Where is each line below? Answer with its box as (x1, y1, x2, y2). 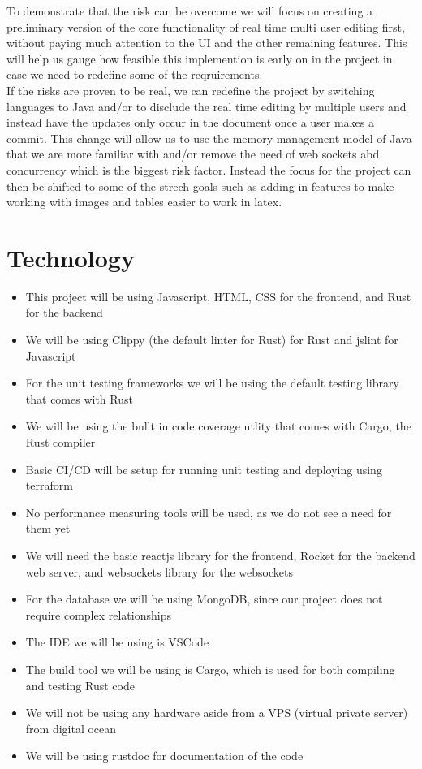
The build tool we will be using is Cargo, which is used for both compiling (25, 660, 395, 677)
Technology (6, 240, 135, 274)
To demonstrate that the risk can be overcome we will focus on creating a (6, 2, 373, 19)
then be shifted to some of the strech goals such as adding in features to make (6, 177, 394, 194)
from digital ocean (25, 719, 117, 737)
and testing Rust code (25, 676, 135, 693)
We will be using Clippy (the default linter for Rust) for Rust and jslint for (25, 331, 398, 348)
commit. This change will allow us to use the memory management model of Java (6, 129, 412, 146)
